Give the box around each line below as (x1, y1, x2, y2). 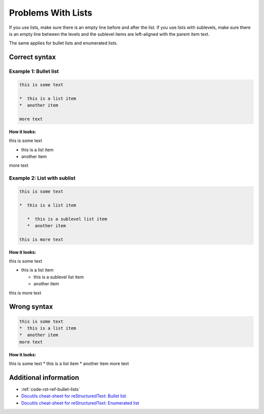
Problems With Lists (9, 7, 92, 18)
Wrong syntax (9, 302, 53, 311)
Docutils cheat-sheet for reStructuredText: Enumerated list (21, 400, 139, 406)
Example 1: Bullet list (9, 68, 59, 75)
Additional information (9, 373, 79, 382)
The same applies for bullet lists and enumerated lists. (9, 40, 118, 46)
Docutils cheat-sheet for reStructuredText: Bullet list (21, 393, 127, 399)
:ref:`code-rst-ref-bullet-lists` (21, 387, 80, 392)
